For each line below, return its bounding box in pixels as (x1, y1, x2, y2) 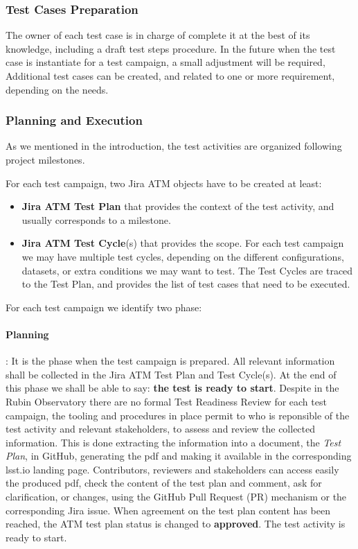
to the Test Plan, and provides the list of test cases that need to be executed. (21, 277, 350, 291)
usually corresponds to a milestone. (21, 212, 171, 227)
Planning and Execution (6, 112, 143, 129)
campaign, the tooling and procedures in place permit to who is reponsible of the (6, 408, 350, 422)
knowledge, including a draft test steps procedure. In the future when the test (6, 41, 336, 55)
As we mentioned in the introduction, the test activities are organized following (6, 139, 342, 153)
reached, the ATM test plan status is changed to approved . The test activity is (6, 516, 346, 531)
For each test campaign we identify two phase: (6, 299, 202, 314)
